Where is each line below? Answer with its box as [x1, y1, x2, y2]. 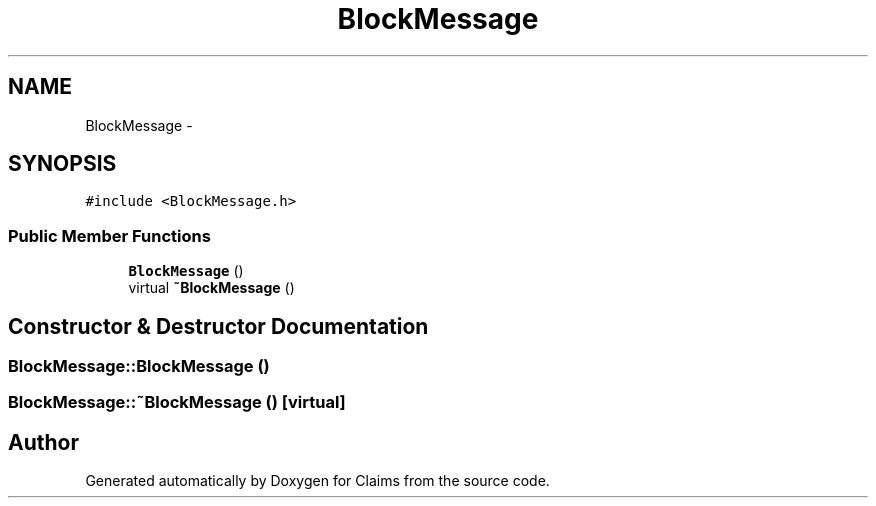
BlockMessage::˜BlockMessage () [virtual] [8, 392, 346, 413]
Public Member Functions [8, 225, 211, 246]
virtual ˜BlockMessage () [128, 279, 295, 297]
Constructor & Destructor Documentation [8, 313, 429, 339]
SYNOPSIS [8, 151, 117, 177]
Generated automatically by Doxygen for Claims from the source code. [85, 472, 550, 490]
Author [8, 429, 79, 455]
